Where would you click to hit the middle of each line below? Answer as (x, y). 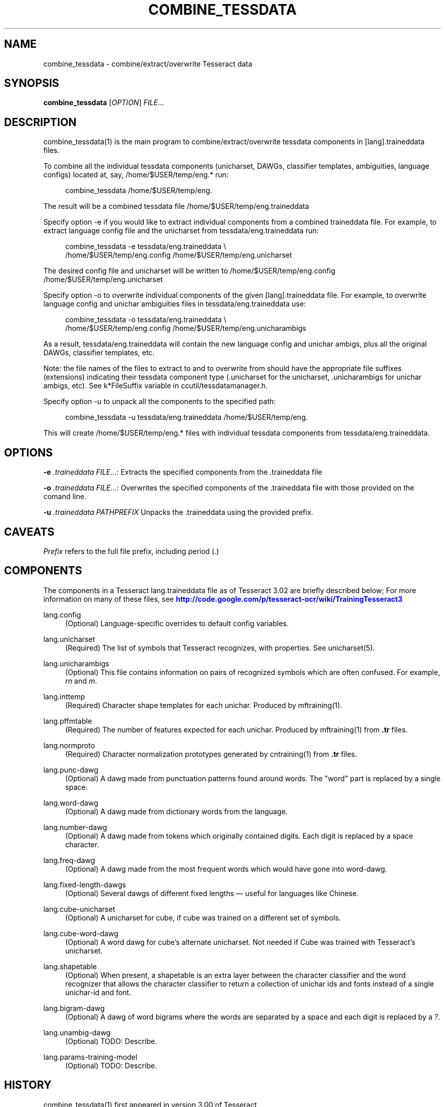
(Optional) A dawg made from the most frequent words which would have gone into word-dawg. (226, 869)
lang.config (62, 614)
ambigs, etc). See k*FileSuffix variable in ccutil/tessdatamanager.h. (155, 386)
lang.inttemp (64, 696)
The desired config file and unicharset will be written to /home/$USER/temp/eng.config (189, 271)
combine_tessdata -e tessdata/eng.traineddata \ (146, 247)
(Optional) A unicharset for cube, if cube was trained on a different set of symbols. (203, 917)
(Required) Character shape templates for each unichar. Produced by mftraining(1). (204, 705)
